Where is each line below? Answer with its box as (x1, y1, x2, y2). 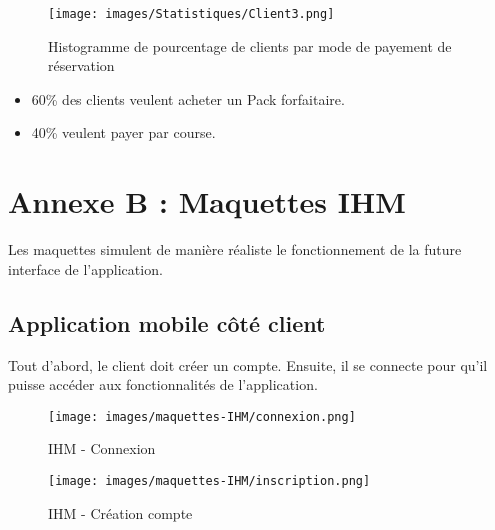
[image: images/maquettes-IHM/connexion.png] (48, 409, 356, 424)
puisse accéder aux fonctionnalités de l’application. (8, 374, 318, 395)
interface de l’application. (8, 258, 163, 279)
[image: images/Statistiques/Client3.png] (48, 7, 335, 21)
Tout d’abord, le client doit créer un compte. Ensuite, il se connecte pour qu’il (8, 354, 488, 375)
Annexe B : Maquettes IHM (8, 181, 406, 222)
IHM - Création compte (48, 502, 193, 523)
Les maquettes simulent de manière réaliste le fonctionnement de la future (8, 239, 462, 260)
